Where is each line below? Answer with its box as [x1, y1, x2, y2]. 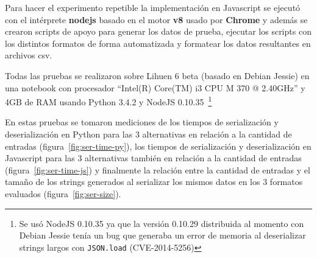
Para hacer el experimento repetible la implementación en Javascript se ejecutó [5, 1, 301, 13]
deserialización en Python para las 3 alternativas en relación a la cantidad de [5, 128, 292, 140]
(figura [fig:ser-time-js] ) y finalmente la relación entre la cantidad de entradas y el [5, 163, 310, 176]
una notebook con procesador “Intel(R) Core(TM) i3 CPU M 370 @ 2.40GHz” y [5, 81, 305, 94]
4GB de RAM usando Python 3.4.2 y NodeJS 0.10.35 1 [5, 94, 212, 108]
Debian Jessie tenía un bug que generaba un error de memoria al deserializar [19, 229, 306, 242]
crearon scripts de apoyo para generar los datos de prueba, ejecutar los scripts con [5, 25, 312, 38]
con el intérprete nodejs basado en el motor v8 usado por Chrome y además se [5, 13, 308, 26]
